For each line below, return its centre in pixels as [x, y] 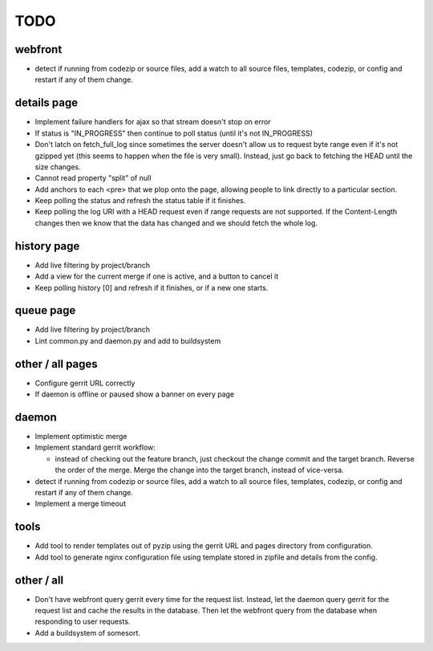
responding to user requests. [83, 621]
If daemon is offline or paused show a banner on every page [135, 394]
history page [47, 246]
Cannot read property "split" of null [93, 178]
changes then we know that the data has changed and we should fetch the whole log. [176, 223]
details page [47, 103]
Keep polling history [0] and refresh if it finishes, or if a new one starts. [152, 287]
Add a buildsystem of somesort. [87, 633]
